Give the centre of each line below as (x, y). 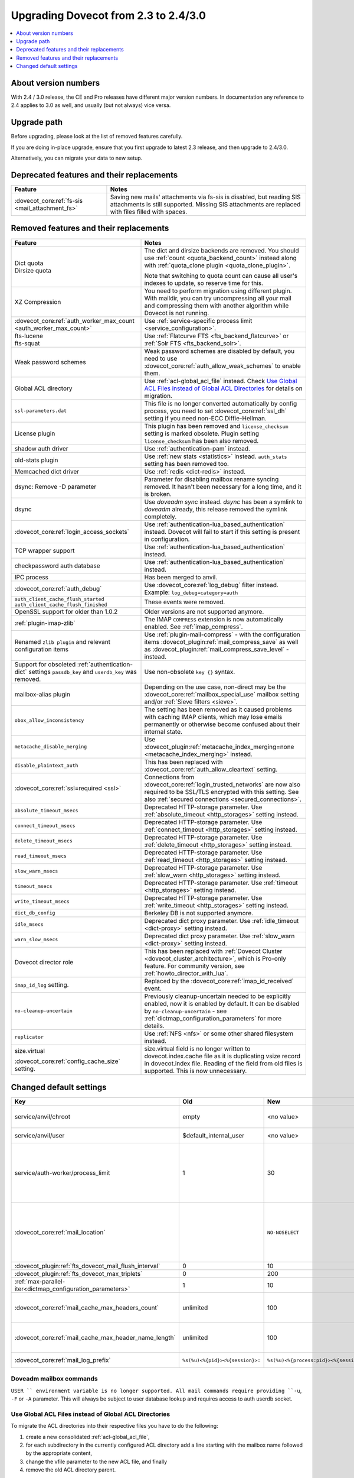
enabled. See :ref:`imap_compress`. (194, 627)
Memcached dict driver (47, 471)
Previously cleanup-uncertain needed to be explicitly (218, 996)
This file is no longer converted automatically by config (221, 403)
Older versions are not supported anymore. (204, 611)
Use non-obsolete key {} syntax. (190, 672)
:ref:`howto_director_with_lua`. (186, 973)
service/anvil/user (40, 1136)
